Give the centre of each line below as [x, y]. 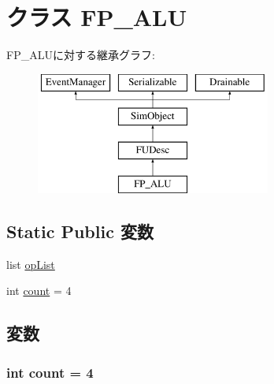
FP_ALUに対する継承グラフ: [81, 55]
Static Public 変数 [80, 231]
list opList [31, 264]
